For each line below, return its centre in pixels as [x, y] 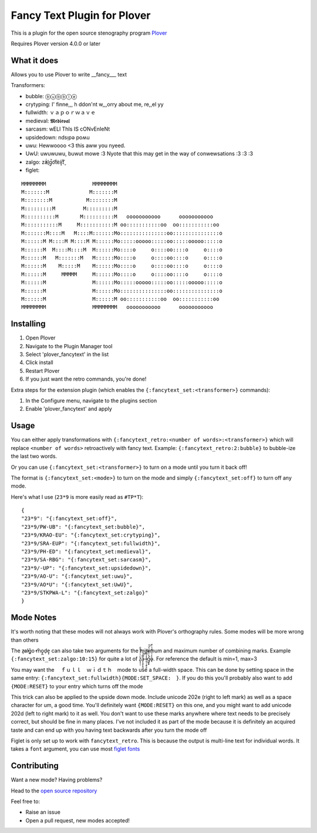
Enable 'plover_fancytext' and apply [69, 409]
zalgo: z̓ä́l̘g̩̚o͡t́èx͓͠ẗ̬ [45, 162]
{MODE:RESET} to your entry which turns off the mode [77, 686]
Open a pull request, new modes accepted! [78, 820]
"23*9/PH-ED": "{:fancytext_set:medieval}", [87, 552]
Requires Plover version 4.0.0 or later [56, 44]
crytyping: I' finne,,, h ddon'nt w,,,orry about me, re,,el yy [95, 104]
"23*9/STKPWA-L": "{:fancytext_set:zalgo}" [85, 592]
